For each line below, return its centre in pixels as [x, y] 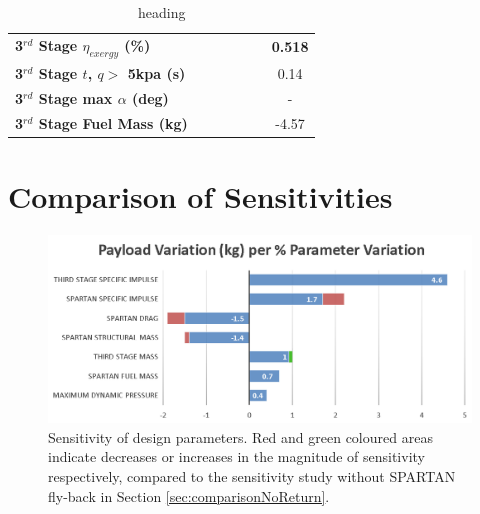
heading [161, 12]
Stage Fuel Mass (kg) [113, 122]
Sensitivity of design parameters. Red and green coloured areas [240, 436]
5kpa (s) [156, 72]
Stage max [75, 97]
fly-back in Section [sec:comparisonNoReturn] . [189, 495]
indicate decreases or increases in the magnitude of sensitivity [236, 456]
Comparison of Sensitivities [200, 195]
